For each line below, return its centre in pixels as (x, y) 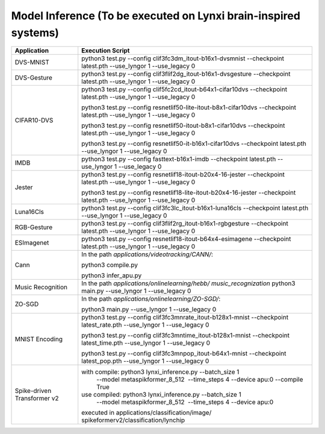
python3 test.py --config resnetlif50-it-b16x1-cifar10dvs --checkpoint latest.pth (194, 143)
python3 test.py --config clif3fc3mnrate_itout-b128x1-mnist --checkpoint (185, 318)
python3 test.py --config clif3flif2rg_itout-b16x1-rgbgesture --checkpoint (185, 224)
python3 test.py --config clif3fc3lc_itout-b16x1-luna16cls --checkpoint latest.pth (195, 208)
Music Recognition (41, 288)
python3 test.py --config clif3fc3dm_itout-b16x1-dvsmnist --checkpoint (183, 58)
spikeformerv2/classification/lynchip (133, 420)
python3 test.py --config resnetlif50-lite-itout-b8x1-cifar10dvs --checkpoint (189, 107)
